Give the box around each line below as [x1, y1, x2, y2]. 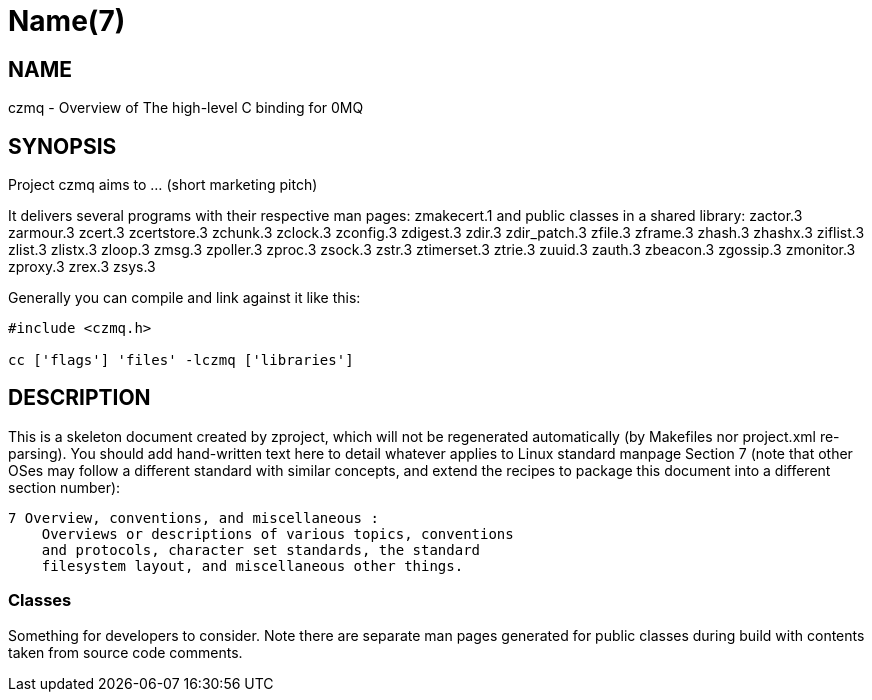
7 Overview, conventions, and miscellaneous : [8, 509, 379, 526]
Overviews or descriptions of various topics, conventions [41, 525, 514, 542]
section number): [8, 478, 121, 496]
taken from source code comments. [8, 643, 243, 661]
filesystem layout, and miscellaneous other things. [41, 557, 464, 574]
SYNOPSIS [8, 133, 117, 159]
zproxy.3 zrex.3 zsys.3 [8, 258, 156, 276]
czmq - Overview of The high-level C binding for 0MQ [8, 99, 364, 117]
